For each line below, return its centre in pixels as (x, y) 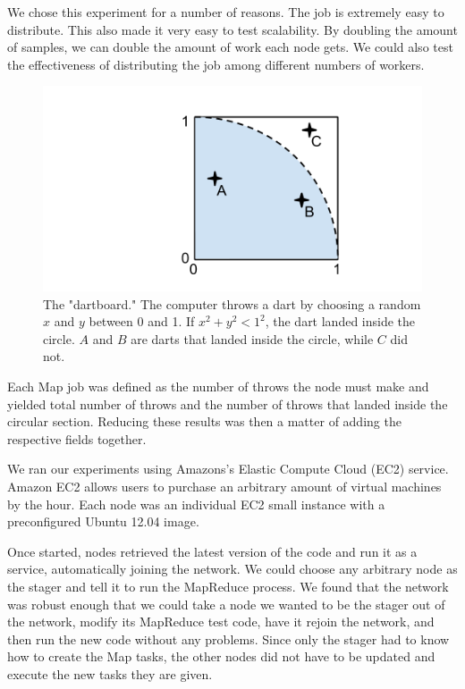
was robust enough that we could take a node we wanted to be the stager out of (226, 604)
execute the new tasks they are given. (110, 673)
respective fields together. (77, 438)
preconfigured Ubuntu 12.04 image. (103, 521)
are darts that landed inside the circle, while (252, 338)
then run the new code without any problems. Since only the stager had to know (228, 639)
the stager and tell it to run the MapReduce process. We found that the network (228, 586)
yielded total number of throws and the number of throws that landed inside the (228, 403)
